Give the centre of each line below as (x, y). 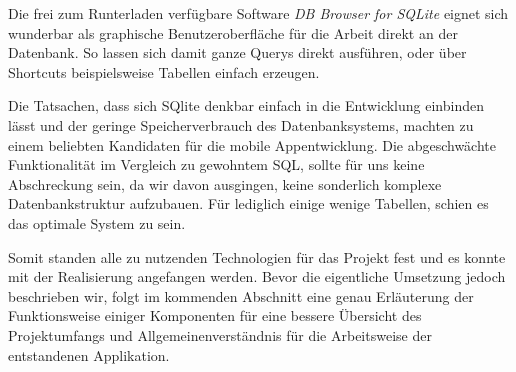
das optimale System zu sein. (97, 222)
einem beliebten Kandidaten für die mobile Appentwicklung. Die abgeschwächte (252, 144)
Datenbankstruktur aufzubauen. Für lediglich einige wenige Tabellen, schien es (248, 203)
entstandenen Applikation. (89, 354)
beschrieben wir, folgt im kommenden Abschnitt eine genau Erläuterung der (241, 295)
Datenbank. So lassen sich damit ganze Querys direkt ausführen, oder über (237, 52)
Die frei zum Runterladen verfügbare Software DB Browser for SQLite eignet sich (258, 13)
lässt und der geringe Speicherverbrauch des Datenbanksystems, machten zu (241, 124)
